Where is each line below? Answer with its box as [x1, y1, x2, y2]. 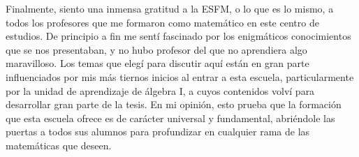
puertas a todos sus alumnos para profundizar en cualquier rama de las [6, 124, 310, 139]
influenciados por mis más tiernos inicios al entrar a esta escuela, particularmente [6, 69, 354, 84]
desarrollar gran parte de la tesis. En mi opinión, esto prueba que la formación [6, 97, 342, 112]
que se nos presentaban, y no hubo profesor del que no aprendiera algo [6, 42, 307, 57]
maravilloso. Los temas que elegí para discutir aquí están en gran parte [6, 56, 309, 70]
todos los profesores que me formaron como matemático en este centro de [6, 15, 319, 29]
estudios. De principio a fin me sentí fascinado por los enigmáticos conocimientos [6, 29, 351, 43]
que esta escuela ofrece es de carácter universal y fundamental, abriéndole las [6, 110, 335, 125]
